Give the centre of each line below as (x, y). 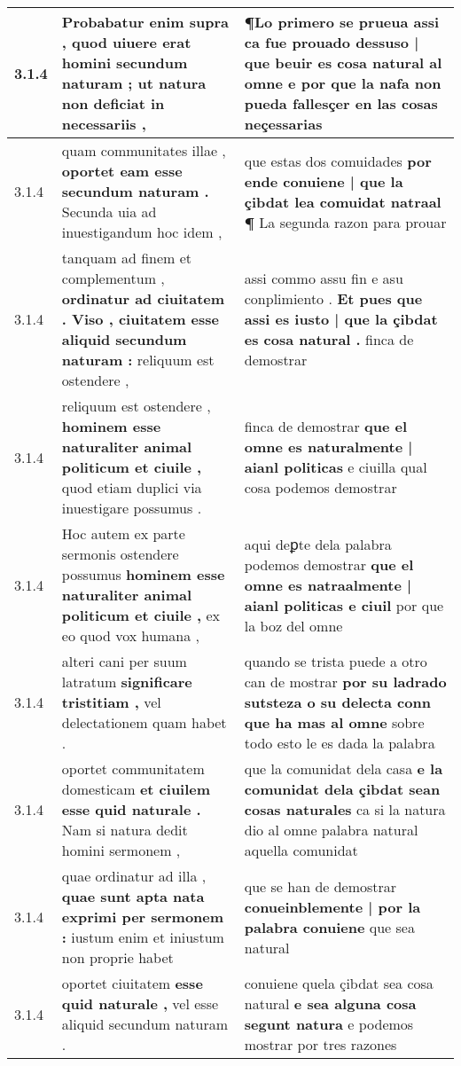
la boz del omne (293, 625)
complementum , (113, 278)
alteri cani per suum (124, 661)
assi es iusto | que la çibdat (341, 319)
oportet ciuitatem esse (132, 983)
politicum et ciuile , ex (141, 615)
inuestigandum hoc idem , (142, 232)
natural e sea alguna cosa (330, 1003)
